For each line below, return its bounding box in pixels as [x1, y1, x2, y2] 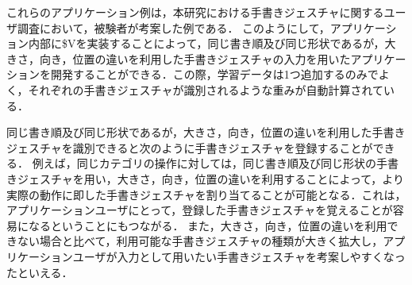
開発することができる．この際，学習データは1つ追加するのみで [50, 66, 379, 83]
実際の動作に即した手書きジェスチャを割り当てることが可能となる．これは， [6, 186, 406, 202]
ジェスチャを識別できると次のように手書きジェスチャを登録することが [6, 139, 373, 156]
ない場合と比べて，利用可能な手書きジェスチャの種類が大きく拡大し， [17, 233, 383, 249]
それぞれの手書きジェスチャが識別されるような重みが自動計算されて [28, 81, 384, 98]
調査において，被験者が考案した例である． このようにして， [17, 19, 330, 36]
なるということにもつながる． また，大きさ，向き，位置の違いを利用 [28, 217, 387, 233]
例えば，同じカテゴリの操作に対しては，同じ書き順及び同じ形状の [32, 155, 376, 171]
